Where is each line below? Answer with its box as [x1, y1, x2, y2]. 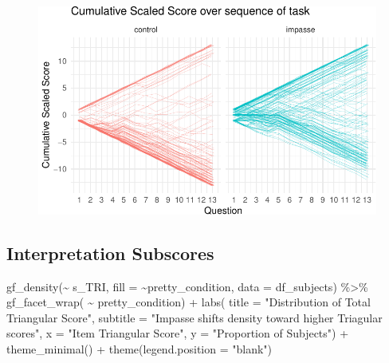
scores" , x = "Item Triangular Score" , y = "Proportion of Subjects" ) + [6, 325, 349, 341]
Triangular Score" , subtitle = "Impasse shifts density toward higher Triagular [6, 309, 383, 326]
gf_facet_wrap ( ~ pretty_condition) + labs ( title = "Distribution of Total [6, 294, 371, 310]
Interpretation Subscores [6, 240, 214, 265]
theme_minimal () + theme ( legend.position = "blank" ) [6, 340, 273, 357]
